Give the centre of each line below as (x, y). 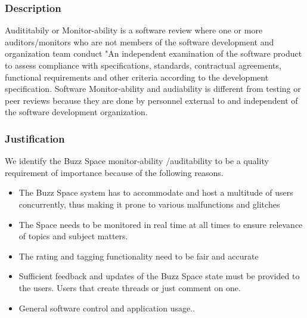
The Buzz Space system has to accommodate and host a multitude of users (156, 192)
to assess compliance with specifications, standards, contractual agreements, (143, 65)
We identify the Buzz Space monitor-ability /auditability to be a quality (137, 161)
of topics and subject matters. (73, 236)
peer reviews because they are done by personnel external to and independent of (151, 100)
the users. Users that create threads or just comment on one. (130, 287)
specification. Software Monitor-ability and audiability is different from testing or (153, 89)
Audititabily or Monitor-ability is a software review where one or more (134, 30)
